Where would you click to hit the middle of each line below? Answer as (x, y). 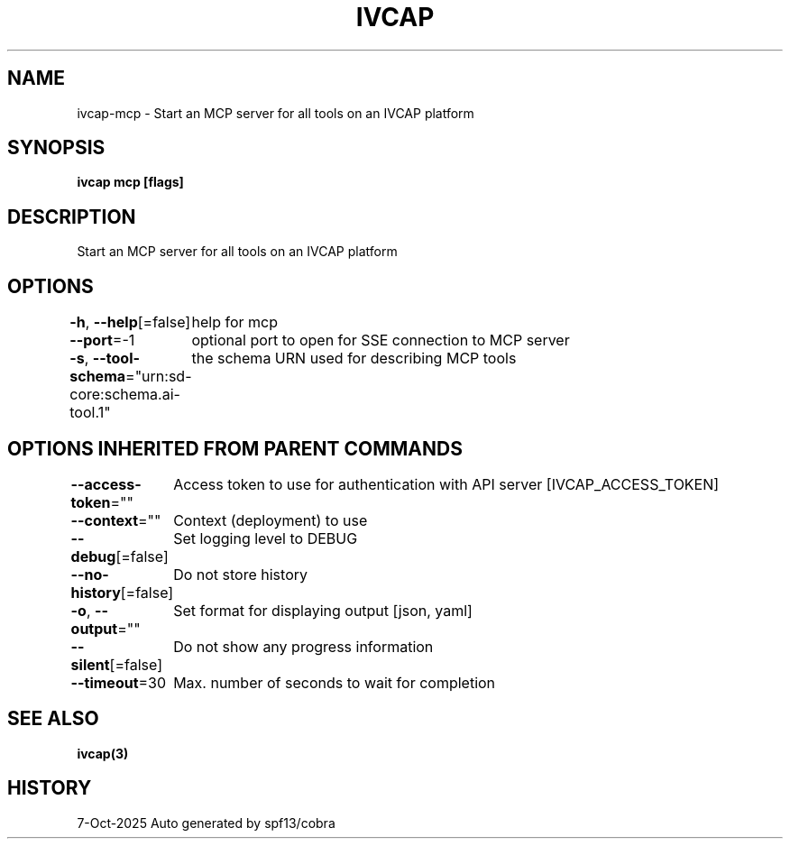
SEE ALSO (53, 719)
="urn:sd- (159, 377)
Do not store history (240, 574)
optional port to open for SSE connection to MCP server (381, 340)
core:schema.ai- (125, 395)
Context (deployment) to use (271, 520)
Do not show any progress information (303, 646)
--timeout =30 (119, 682)
